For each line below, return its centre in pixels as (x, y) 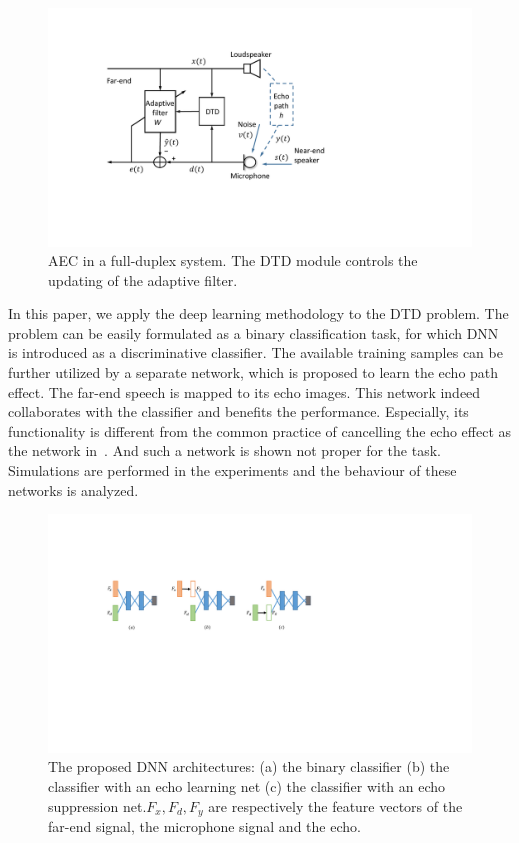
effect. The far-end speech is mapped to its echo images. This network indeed (244, 391)
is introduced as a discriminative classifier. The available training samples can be (255, 352)
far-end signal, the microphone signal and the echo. (204, 825)
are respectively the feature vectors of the (335, 805)
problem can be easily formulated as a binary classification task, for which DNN (253, 332)
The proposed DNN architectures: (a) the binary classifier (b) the (249, 766)
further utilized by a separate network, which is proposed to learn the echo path (253, 372)
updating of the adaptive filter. (143, 279)
